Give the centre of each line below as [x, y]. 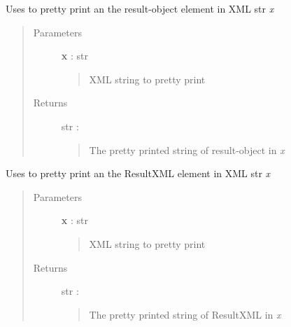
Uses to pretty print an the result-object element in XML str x [140, 8]
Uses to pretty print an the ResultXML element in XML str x [138, 173]
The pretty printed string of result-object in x [187, 149]
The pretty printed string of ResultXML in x [185, 314]
